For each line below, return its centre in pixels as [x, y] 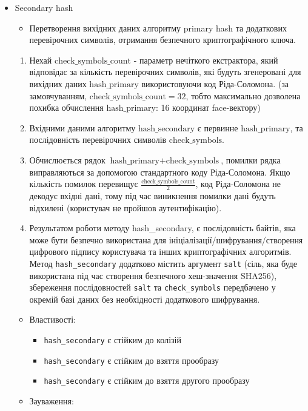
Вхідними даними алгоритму [82, 127]
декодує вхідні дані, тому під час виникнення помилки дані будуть [152, 195]
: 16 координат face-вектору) [208, 107]
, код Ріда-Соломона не [238, 184]
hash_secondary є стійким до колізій [112, 340]
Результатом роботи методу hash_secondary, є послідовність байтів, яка [162, 228]
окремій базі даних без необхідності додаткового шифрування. [145, 299]
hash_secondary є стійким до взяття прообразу [132, 360]
